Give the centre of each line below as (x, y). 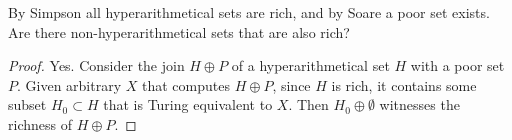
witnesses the (419, 104)
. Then (308, 104)
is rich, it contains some (404, 84)
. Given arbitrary (69, 84)
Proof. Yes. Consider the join (96, 65)
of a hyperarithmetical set (310, 65)
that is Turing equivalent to (188, 104)
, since (291, 84)
